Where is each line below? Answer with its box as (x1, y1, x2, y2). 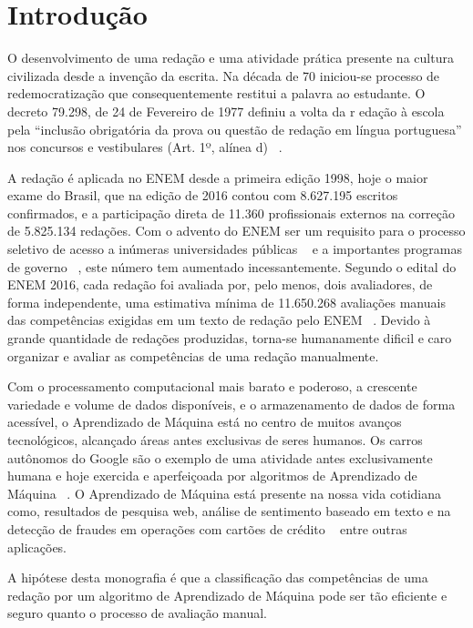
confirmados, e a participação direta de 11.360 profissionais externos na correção (7, 203, 456, 222)
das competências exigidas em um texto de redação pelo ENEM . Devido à (7, 310, 431, 329)
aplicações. (7, 537, 67, 556)
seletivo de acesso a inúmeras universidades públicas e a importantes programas (7, 239, 463, 258)
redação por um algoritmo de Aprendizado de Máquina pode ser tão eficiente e (7, 585, 447, 604)
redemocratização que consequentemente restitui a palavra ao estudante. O (7, 84, 426, 103)
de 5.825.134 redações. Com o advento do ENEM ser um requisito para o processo (7, 221, 466, 240)
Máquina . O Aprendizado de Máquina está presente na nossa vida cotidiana (7, 483, 442, 502)
